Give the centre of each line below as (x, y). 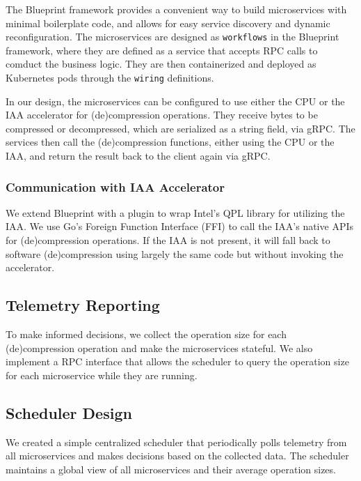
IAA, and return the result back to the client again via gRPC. (138, 156)
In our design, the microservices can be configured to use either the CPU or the (175, 101)
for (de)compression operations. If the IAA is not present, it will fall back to (168, 240)
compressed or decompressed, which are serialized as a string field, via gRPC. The (180, 128)
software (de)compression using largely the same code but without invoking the (175, 253)
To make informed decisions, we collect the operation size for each (146, 334)
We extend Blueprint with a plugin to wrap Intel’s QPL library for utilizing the (175, 212)
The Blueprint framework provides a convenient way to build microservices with (176, 9)
